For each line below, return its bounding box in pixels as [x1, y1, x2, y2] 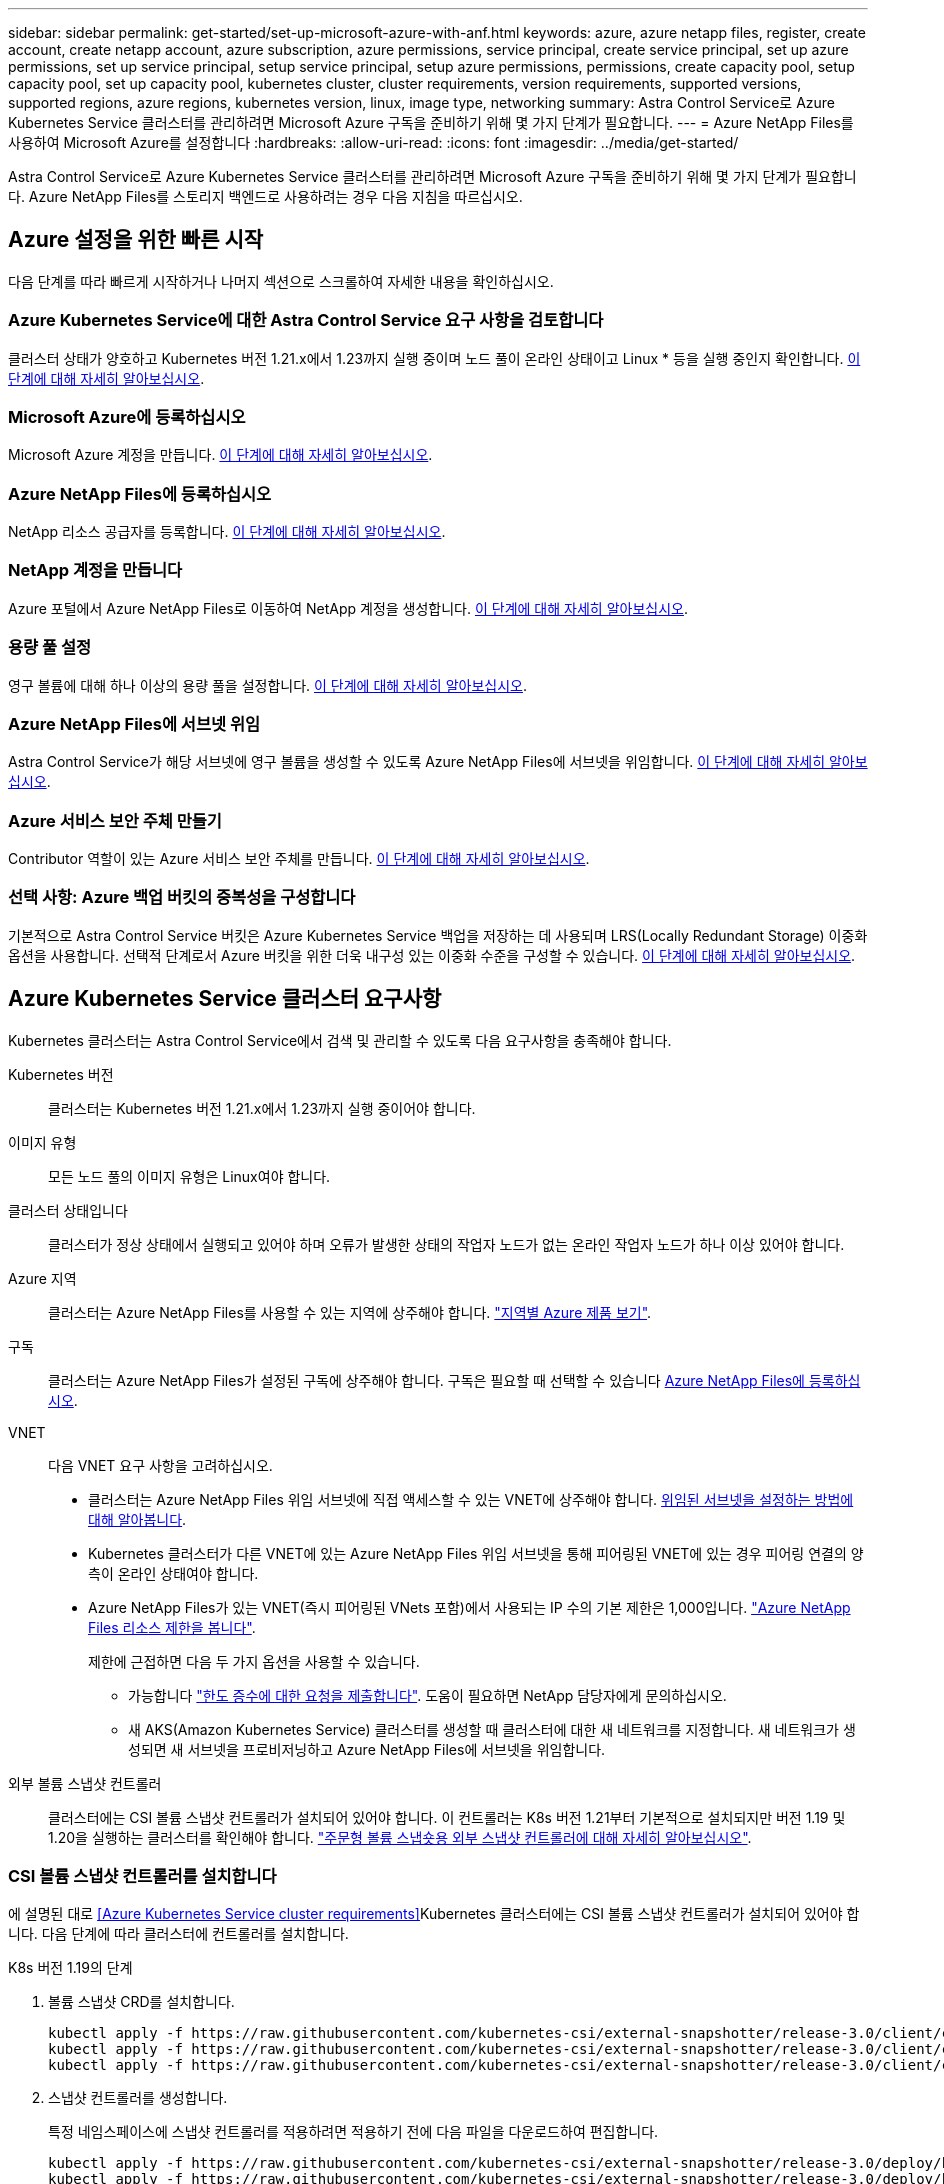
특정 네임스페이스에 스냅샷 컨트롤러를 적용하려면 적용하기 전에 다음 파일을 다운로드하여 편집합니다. [48, 2123, 659, 2141]
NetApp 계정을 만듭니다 [8, 560, 183, 581]
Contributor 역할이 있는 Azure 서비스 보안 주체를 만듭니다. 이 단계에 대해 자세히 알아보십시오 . [8, 850, 590, 868]
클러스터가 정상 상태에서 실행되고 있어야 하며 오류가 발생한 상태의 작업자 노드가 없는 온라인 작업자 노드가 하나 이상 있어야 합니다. [48, 1235, 845, 1253]
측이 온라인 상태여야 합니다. [88, 1564, 259, 1582]
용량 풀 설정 [8, 637, 92, 658]
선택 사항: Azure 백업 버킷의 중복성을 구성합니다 [8, 887, 356, 908]
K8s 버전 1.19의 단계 [8, 1959, 133, 1977]
